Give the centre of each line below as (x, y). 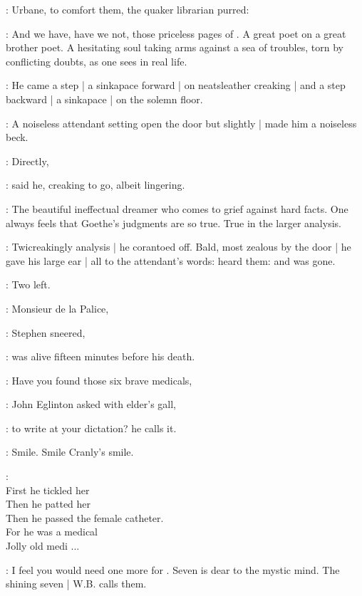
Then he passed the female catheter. (85, 517)
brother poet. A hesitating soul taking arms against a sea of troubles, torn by (175, 47)
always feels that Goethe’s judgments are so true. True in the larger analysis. (174, 223)
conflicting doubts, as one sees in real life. (97, 61)
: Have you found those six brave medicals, (99, 380)
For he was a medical (52, 532)
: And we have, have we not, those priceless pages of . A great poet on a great (176, 33)
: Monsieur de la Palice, (57, 308)
